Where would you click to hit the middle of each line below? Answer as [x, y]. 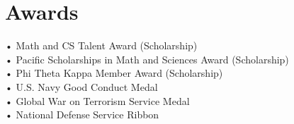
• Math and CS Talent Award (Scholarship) [101, 45]
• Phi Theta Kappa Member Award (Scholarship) [114, 73]
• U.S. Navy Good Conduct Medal [81, 86]
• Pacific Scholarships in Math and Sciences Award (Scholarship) [147, 59]
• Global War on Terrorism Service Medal [97, 100]
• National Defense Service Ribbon [82, 114]
